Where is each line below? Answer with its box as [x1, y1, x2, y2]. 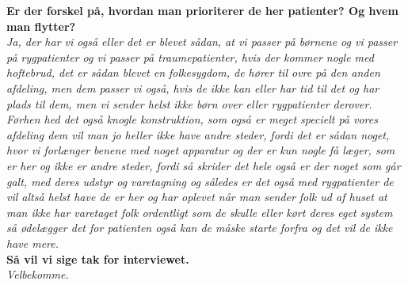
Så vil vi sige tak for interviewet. [6, 250, 189, 267]
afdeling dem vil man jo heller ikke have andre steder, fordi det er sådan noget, [6, 126, 390, 142]
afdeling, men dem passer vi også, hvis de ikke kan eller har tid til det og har [6, 79, 379, 96]
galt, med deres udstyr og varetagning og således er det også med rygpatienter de [6, 173, 394, 189]
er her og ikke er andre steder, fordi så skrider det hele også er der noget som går [6, 157, 401, 173]
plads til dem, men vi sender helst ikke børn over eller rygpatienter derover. [6, 95, 372, 112]
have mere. [6, 234, 59, 251]
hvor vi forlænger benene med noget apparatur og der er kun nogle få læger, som [6, 142, 395, 158]
